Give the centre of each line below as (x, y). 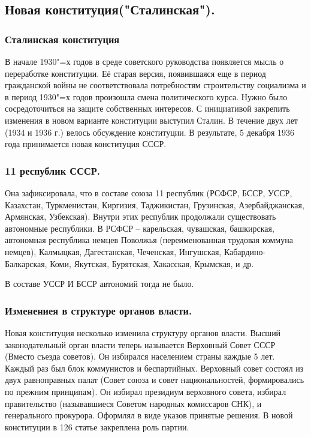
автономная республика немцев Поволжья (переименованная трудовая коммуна (149, 240)
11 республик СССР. (53, 170)
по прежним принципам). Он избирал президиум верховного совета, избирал (146, 391)
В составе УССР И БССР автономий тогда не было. (99, 284)
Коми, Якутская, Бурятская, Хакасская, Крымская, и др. (152, 263)
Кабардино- (245, 251)
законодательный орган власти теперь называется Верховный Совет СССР (140, 344)
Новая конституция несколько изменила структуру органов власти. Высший (143, 332)
